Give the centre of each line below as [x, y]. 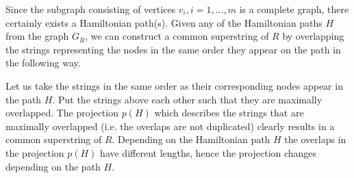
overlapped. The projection [62, 113]
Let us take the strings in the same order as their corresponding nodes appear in [174, 85]
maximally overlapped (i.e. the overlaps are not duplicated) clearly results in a [170, 126]
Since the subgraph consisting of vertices [91, 9]
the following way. [43, 63]
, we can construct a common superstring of [177, 36]
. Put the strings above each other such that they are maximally [187, 99]
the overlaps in [315, 139]
